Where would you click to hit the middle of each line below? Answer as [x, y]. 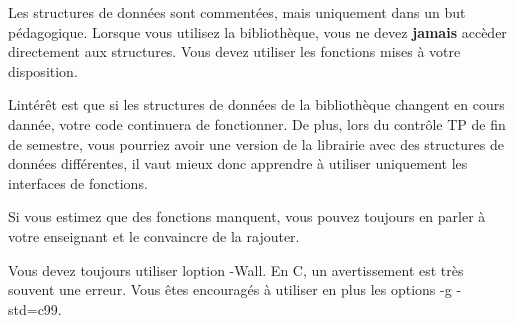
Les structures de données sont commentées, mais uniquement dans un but [237, 12]
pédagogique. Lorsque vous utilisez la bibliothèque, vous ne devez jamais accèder [257, 31]
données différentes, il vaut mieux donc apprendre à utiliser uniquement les [238, 163]
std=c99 [33, 308]
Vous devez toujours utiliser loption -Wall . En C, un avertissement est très [236, 269]
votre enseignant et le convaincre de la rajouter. [154, 235]
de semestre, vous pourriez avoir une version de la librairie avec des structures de [256, 143]
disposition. [43, 70]
